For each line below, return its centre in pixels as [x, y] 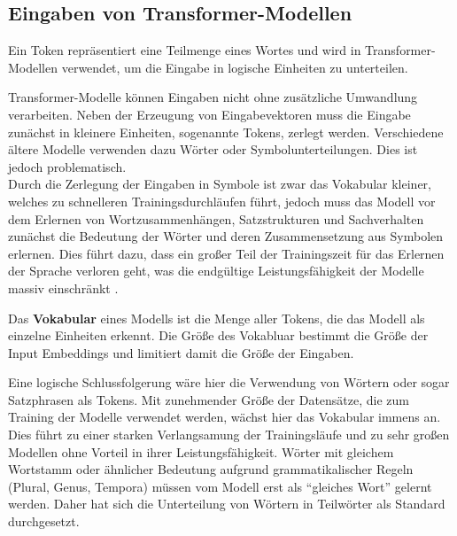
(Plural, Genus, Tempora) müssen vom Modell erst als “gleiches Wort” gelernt [220, 486]
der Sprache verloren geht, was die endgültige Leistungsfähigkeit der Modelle [216, 271]
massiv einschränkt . [63, 287]
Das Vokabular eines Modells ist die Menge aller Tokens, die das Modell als [217, 318]
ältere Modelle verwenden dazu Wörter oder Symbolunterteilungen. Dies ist [213, 149]
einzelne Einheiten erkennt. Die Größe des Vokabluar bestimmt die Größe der [218, 335]
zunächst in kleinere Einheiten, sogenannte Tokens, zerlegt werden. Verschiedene [226, 132]
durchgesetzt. [44, 521]
